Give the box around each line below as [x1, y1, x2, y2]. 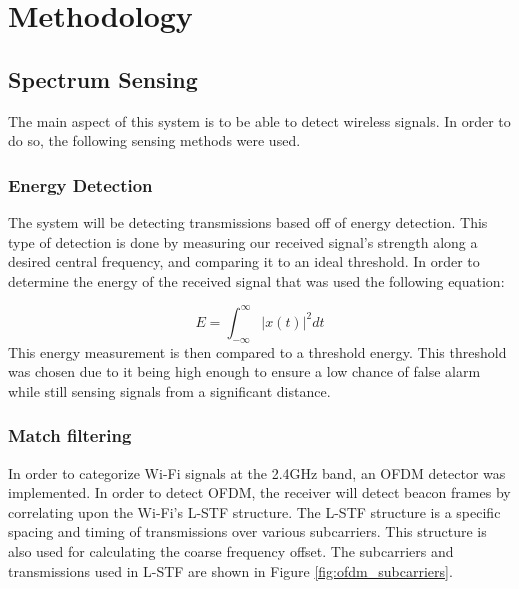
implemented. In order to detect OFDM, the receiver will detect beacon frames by [8, 482, 511, 503]
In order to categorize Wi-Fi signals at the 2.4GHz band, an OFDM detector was [8, 462, 506, 483]
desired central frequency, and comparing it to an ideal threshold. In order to [8, 251, 480, 272]
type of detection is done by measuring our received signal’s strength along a [8, 231, 478, 252]
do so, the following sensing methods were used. [8, 130, 301, 151]
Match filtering [8, 423, 132, 448]
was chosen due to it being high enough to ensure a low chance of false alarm [8, 361, 481, 382]
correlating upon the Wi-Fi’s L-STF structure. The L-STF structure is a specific [8, 501, 501, 522]
